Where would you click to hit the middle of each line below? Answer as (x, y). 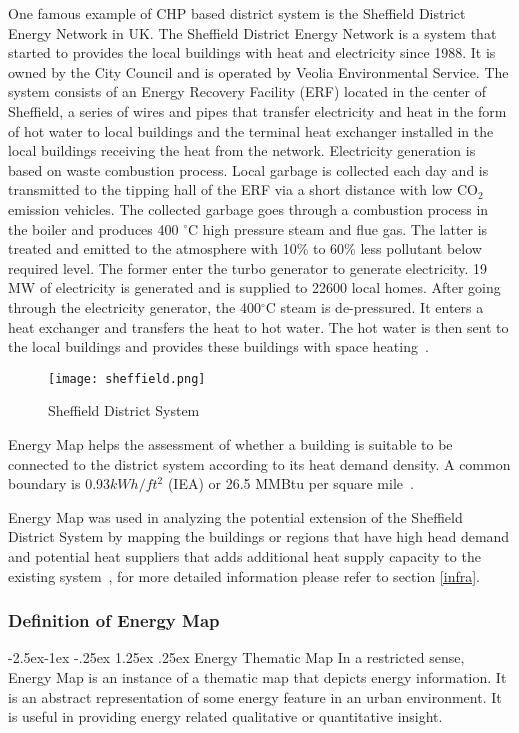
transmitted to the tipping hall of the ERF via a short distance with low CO (243, 189)
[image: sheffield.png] (127, 378)
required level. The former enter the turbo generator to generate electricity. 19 (248, 267)
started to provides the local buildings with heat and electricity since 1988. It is (252, 52)
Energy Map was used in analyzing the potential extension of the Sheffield (235, 516)
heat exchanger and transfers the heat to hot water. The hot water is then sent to (258, 326)
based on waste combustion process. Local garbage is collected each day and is (248, 169)
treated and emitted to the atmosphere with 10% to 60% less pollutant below (245, 248)
